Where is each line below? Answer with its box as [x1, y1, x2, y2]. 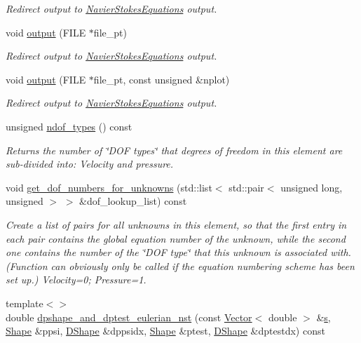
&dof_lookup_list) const [79, 194, 187, 208]
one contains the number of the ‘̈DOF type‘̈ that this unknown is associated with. [6, 245, 351, 260]
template [6, 295, 43, 310]
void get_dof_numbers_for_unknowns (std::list [6, 180, 212, 194]
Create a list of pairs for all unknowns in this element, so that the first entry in [6, 217, 347, 231]
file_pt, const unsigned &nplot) [93, 72, 230, 86]
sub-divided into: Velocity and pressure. [6, 156, 174, 171]
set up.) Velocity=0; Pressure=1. [6, 272, 147, 287]
